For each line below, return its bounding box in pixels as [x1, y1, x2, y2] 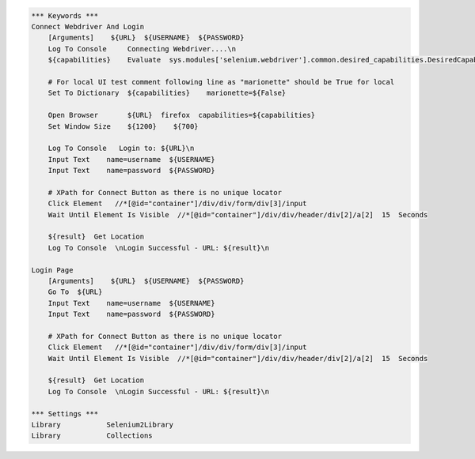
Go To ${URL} [47, 288, 103, 296]
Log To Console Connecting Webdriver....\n [47, 44, 237, 53]
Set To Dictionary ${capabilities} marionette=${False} [47, 88, 287, 98]
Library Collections [31, 431, 154, 440]
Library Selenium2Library [31, 420, 174, 430]
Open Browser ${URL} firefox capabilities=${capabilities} [47, 111, 316, 120]
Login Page [31, 265, 74, 274]
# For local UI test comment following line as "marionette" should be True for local [47, 77, 395, 86]
